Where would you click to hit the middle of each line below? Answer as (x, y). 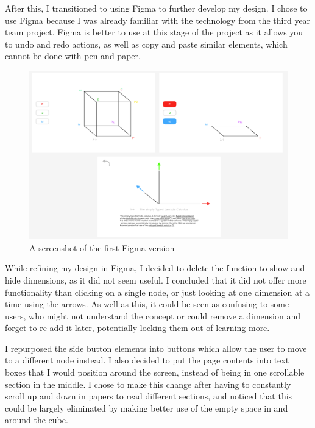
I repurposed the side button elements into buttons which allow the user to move (156, 348)
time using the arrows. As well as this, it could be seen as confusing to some (147, 304)
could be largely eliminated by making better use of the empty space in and (147, 408)
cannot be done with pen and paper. (73, 56)
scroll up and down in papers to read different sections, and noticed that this (149, 396)
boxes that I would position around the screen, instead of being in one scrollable (155, 372)
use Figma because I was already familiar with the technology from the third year (158, 20)
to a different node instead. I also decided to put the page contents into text (147, 360)
